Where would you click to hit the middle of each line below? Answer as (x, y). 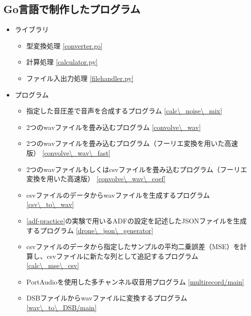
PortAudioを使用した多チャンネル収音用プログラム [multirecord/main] (135, 281)
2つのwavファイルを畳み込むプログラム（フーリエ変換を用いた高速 (132, 143)
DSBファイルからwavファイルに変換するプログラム (107, 298)
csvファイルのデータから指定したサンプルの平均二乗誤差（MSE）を (133, 246)
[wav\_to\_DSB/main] (62, 308)
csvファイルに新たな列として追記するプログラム (122, 256)
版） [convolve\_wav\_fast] (68, 152)
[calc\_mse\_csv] (53, 265)
